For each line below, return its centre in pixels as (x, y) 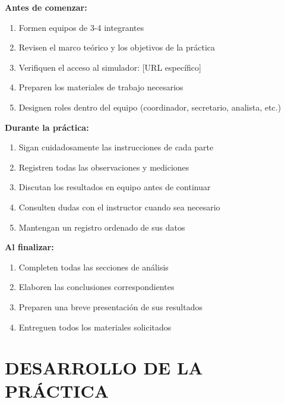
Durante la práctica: (47, 127)
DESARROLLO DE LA (104, 368)
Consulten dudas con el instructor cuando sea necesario (119, 207)
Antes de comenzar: (46, 7)
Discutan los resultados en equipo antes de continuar (115, 187)
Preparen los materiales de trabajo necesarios (101, 87)
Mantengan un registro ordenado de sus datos (102, 227)
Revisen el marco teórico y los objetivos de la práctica (117, 47)
